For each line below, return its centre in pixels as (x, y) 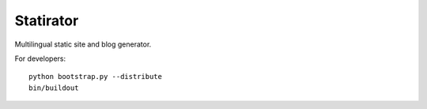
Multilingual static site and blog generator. (83, 44)
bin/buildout (54, 88)
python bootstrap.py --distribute (95, 77)
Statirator (47, 21)
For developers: (40, 58)
